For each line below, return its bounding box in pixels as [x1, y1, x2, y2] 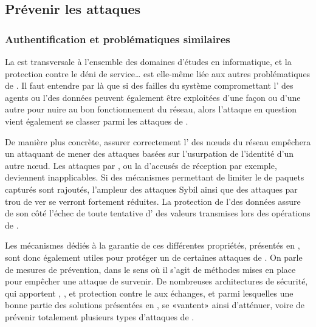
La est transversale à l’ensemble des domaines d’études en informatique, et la [5, 55, 292, 67]
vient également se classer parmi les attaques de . [5, 114, 188, 127]
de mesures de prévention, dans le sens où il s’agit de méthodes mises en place [5, 263, 296, 275]
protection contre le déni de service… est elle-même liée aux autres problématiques [5, 67, 311, 80]
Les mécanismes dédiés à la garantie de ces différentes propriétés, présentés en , [5, 239, 300, 252]
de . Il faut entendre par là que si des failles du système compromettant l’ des [5, 79, 294, 92]
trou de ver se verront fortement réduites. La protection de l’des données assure [5, 194, 301, 207]
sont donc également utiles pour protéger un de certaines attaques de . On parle [5, 250, 303, 263]
